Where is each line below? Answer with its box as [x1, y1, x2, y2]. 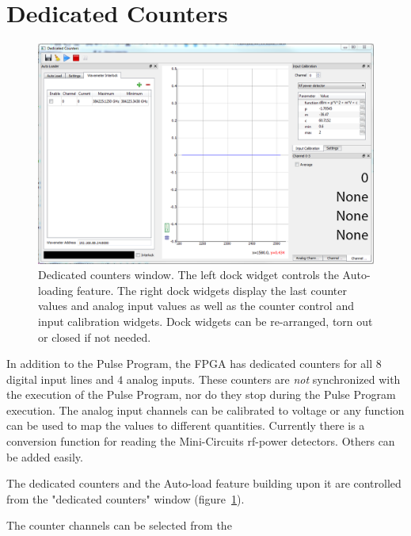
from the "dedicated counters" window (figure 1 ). [6, 490, 245, 507]
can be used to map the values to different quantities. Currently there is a [6, 417, 365, 434]
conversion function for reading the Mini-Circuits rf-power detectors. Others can [6, 433, 395, 450]
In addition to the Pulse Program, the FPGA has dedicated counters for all [6, 355, 373, 372]
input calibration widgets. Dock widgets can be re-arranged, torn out [38, 312, 373, 329]
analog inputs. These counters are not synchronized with [126, 370, 401, 387]
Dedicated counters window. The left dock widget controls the [38, 266, 339, 283]
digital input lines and [6, 370, 114, 387]
